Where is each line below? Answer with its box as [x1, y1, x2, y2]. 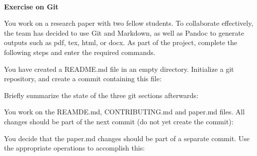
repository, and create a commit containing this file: [4, 73, 162, 84]
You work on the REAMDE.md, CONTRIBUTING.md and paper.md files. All [4, 106, 245, 117]
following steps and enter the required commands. [4, 47, 156, 57]
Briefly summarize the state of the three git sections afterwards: [4, 90, 198, 100]
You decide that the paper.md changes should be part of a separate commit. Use [4, 133, 250, 143]
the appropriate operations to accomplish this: [4, 143, 145, 153]
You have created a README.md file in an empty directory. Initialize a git [4, 63, 234, 74]
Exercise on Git [4, 1, 59, 11]
